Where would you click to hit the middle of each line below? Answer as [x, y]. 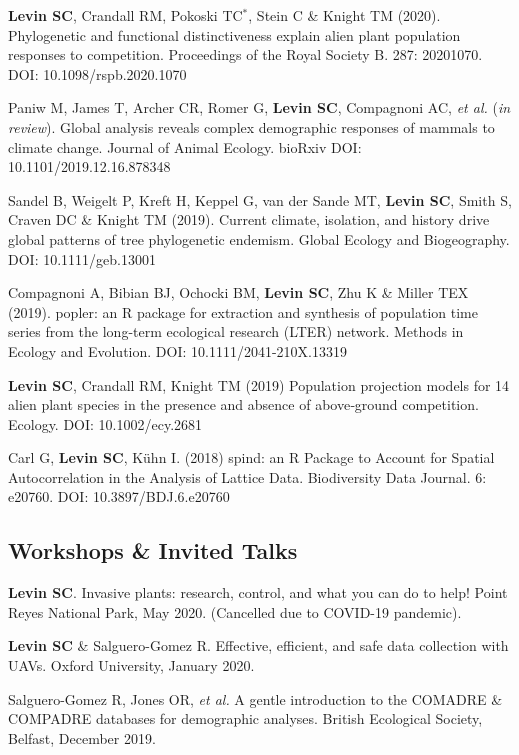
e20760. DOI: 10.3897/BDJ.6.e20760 [119, 496]
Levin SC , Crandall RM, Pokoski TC [125, 15]
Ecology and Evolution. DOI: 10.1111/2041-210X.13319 [177, 350]
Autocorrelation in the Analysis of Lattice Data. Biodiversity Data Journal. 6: [247, 476]
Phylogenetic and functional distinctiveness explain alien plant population [234, 34]
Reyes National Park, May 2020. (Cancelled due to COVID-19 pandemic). [235, 611]
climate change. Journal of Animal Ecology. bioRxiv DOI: [185, 146]
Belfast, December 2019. [82, 737]
